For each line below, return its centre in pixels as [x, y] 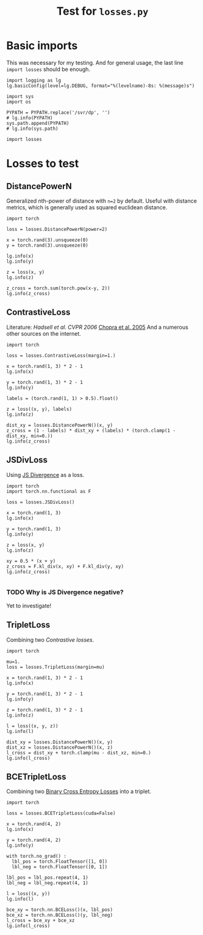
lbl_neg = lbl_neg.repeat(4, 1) [47, 883]
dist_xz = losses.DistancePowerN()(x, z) [60, 747]
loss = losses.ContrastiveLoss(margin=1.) [61, 355]
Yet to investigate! [29, 606]
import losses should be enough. [48, 69]
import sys [20, 96]
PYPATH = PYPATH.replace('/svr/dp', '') [59, 112]
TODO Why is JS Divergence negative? [65, 592]
